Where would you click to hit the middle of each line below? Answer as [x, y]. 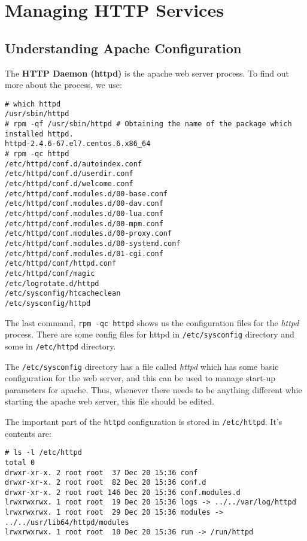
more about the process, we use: [63, 85]
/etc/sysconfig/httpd [48, 303]
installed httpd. [39, 134]
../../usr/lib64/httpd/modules [67, 522]
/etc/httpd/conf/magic [50, 273]
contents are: [28, 433]
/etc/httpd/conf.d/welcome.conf [69, 184]
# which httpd [33, 104]
